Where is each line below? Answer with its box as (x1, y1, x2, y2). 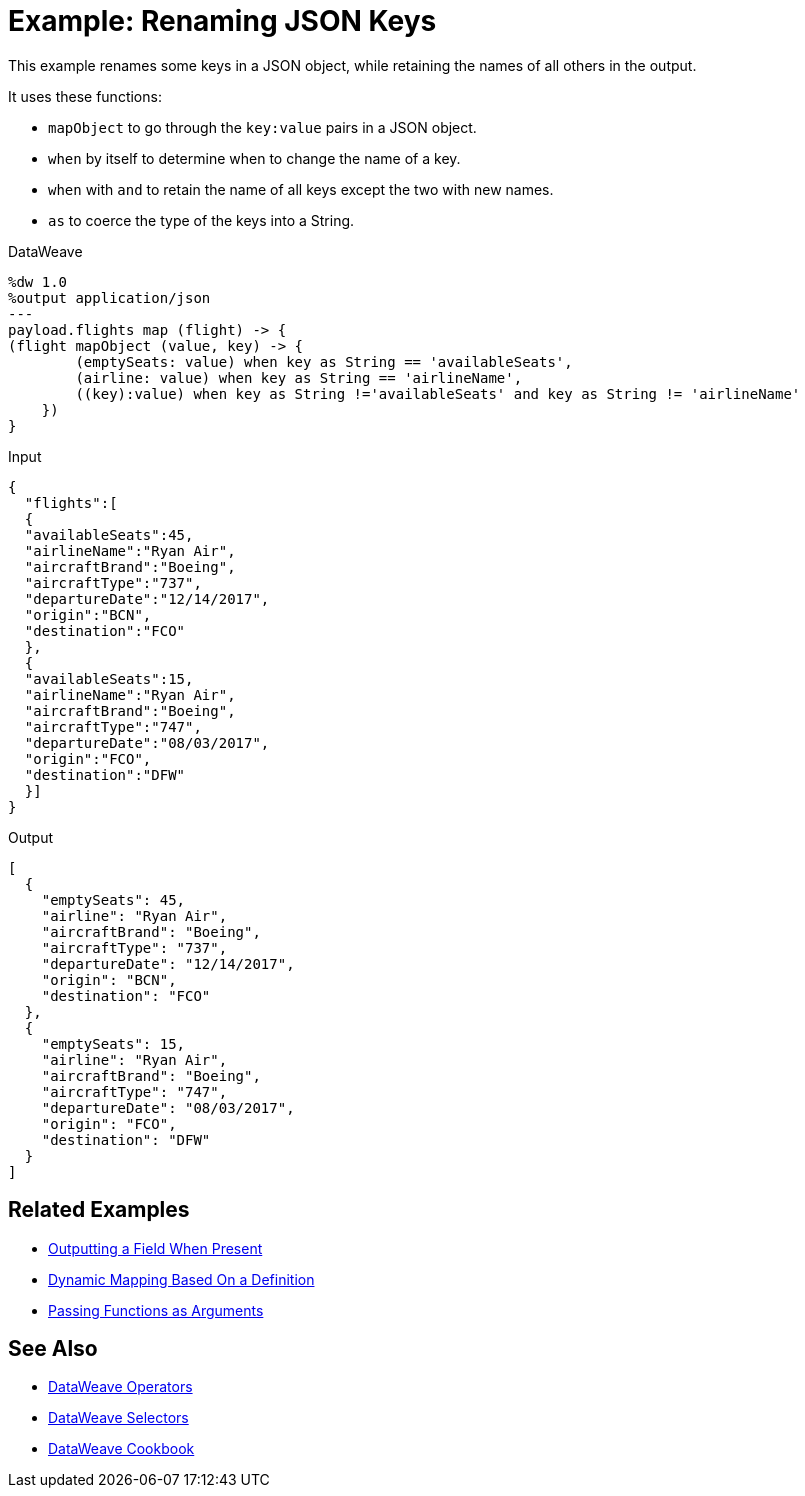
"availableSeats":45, (24, 526, 194, 543)
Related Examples (8, 1197, 190, 1223)
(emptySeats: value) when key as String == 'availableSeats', (75, 353, 573, 370)
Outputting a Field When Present (48, 1239, 263, 1257)
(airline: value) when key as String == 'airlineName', (75, 369, 523, 386)
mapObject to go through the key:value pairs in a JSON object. (48, 118, 477, 136)
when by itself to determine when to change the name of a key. (48, 149, 461, 167)
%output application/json (8, 289, 211, 306)
